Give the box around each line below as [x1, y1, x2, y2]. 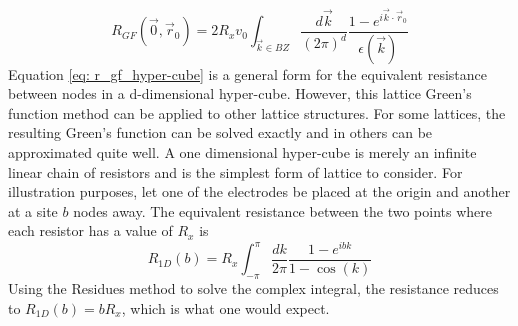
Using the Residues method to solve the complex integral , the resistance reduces [8, 278, 499, 299]
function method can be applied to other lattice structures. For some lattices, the [8, 102, 506, 123]
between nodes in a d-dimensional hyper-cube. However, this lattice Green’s [8, 83, 472, 104]
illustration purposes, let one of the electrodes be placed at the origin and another [8, 181, 511, 202]
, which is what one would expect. [121, 297, 330, 318]
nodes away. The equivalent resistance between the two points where [73, 200, 492, 221]
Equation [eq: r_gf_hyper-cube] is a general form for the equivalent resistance [8, 63, 488, 84]
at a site [8, 200, 58, 221]
